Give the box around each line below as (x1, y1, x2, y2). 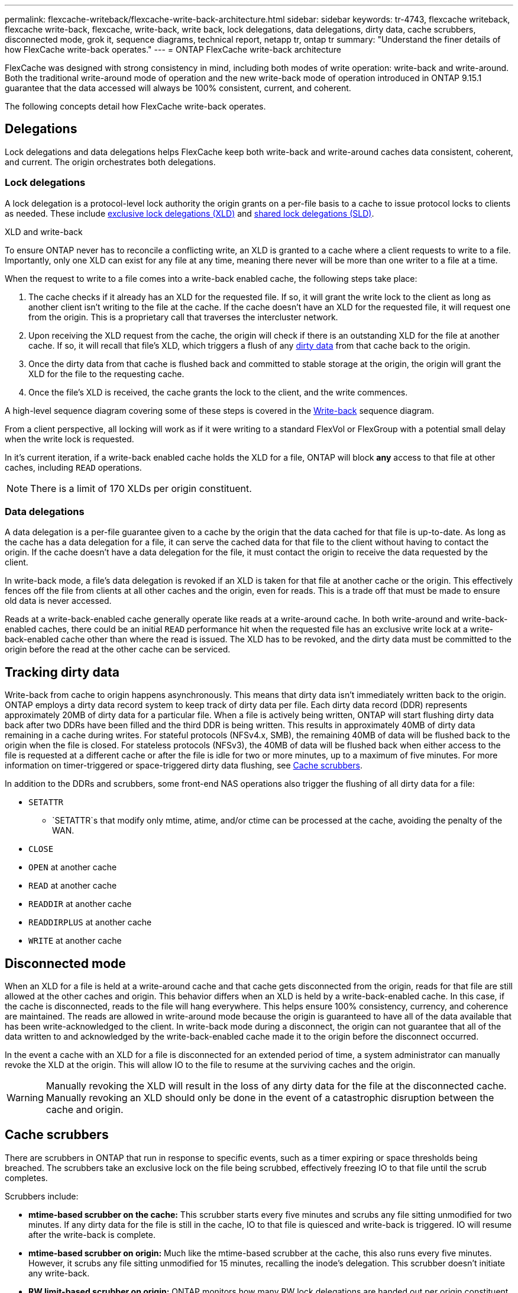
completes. (5, 1172, 48, 1183)
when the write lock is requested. (5, 433, 134, 444)
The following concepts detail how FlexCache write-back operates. (5, 101, 266, 111)
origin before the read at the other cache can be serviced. (5, 644, 231, 655)
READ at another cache (28, 880, 117, 891)
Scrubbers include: (5, 1191, 79, 1201)
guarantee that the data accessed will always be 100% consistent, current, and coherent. (5, 83, 351, 93)
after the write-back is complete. (28, 1229, 156, 1240)
